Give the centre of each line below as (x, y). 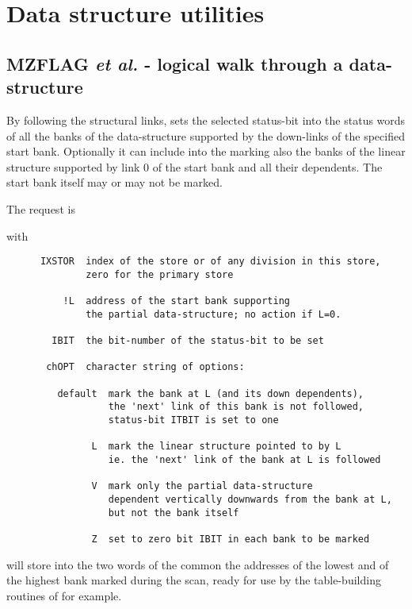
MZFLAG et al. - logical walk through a (175, 63)
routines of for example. (64, 595)
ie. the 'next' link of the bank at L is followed (244, 459)
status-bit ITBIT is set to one (193, 420)
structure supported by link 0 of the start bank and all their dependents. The (195, 166)
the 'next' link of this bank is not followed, (236, 407)
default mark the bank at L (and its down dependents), (211, 393)
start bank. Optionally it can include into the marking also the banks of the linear (206, 151)
